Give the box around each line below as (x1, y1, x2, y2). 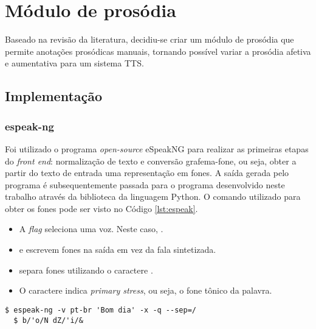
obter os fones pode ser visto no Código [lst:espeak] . (5, 202, 198, 214)
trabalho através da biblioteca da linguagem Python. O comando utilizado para (5, 190, 301, 203)
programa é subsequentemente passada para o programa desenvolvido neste (5, 178, 285, 191)
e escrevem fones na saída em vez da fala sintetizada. (19, 243, 216, 256)
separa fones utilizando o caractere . (19, 263, 153, 276)
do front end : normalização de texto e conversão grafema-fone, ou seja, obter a (5, 154, 297, 167)
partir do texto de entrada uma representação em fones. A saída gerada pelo (5, 166, 289, 179)
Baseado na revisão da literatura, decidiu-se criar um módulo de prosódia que (5, 33, 294, 46)
